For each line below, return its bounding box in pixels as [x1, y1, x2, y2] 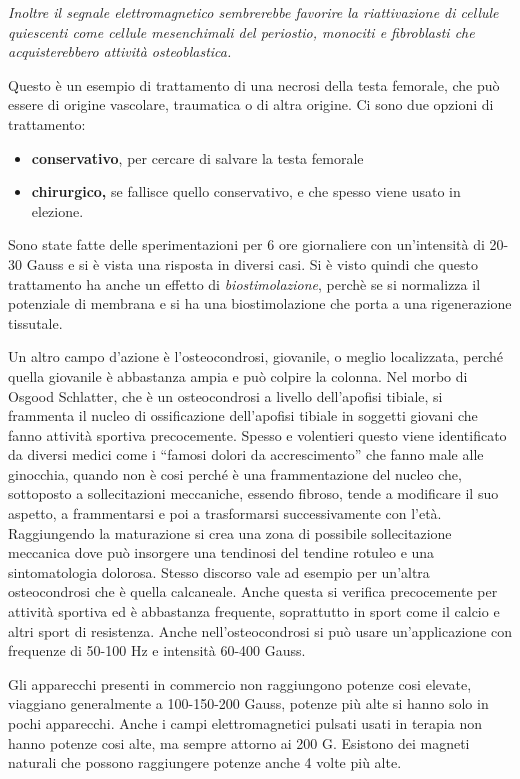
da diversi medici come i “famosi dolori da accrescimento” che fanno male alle [8, 444, 484, 465]
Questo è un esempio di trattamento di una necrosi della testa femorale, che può [8, 74, 500, 95]
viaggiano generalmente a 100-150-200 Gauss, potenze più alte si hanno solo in [8, 693, 489, 714]
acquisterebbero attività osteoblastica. [8, 41, 232, 62]
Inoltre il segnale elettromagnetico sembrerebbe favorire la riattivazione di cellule [8, 2, 499, 22]
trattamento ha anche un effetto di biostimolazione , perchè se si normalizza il [8, 273, 481, 294]
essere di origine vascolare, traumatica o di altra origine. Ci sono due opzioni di [8, 94, 494, 115]
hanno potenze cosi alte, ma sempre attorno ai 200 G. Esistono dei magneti [8, 732, 470, 753]
